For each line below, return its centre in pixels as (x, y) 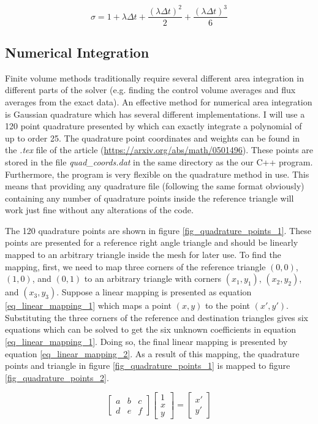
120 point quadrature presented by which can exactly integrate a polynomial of (153, 126)
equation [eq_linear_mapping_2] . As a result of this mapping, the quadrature (152, 353)
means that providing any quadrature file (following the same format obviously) (155, 186)
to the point (228, 305)
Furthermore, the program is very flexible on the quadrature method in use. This (157, 174)
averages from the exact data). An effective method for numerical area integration (159, 101)
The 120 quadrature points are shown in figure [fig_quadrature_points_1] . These (158, 230)
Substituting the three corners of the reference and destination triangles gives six (157, 317)
